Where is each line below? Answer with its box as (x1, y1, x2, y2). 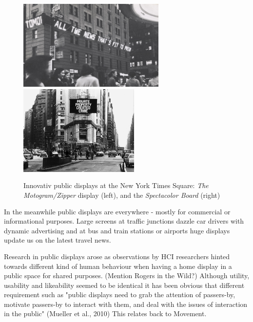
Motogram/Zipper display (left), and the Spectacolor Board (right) (23, 189, 220, 200)
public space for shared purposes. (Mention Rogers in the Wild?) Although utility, (4, 270, 250, 281)
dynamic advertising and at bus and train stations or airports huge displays (4, 225, 230, 235)
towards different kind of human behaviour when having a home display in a (4, 261, 232, 271)
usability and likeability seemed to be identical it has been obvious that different (4, 280, 245, 290)
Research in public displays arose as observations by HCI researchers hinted (4, 251, 230, 261)
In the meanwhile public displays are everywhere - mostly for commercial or (4, 206, 231, 216)
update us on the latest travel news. (4, 235, 111, 245)
